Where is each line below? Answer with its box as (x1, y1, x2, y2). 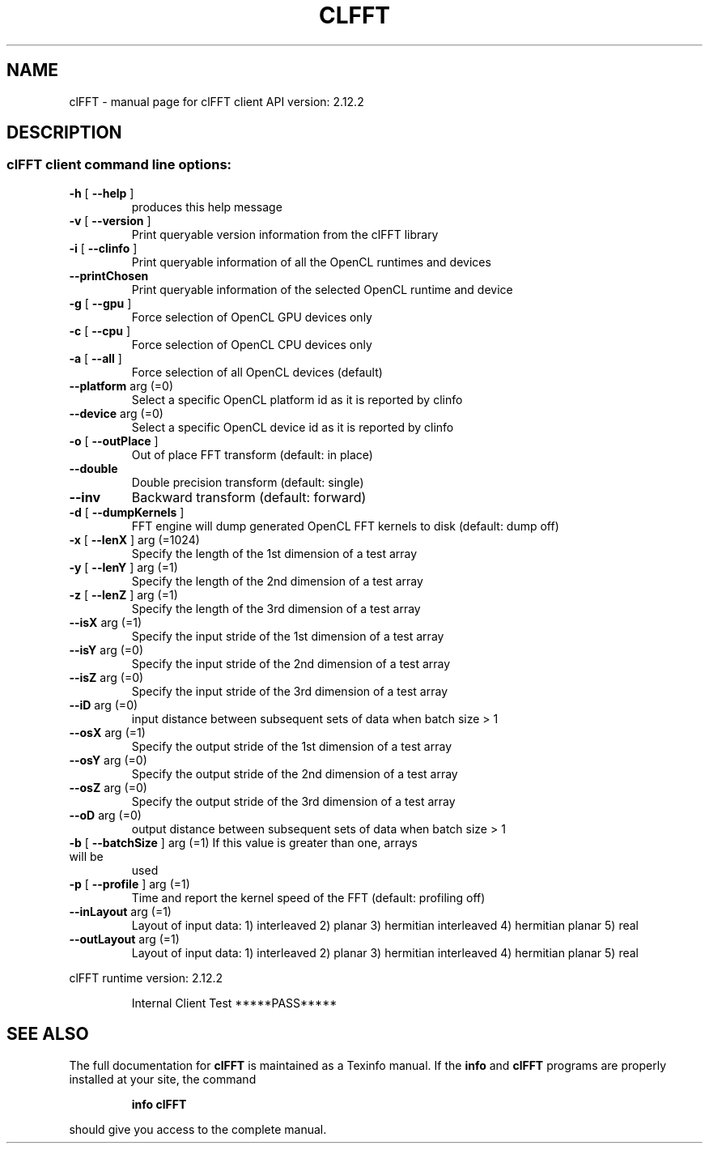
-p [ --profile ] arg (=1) (69, 876, 190, 891)
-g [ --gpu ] (69, 296, 132, 310)
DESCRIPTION (6, 122, 122, 143)
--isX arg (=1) (69, 615, 142, 629)
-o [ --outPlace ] (69, 433, 159, 448)
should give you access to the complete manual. (69, 1122, 327, 1136)
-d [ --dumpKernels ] (69, 505, 185, 519)
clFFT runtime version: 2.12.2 (69, 970, 223, 985)
